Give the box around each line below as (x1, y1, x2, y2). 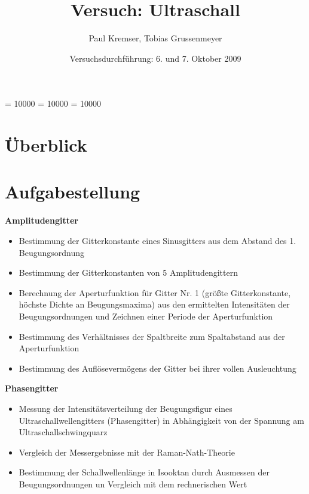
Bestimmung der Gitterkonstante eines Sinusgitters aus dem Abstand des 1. (19, 234, 296, 246)
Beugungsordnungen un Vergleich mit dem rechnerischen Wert (19, 477, 247, 490)
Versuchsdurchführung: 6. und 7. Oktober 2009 (69, 52, 241, 64)
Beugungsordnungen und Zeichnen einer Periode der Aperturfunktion (19, 309, 273, 322)
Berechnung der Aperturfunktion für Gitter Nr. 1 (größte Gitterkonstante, (19, 286, 291, 299)
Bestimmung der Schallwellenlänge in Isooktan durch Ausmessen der (19, 466, 270, 478)
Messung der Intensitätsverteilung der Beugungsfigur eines (19, 402, 232, 414)
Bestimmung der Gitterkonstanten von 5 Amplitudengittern (19, 266, 238, 279)
